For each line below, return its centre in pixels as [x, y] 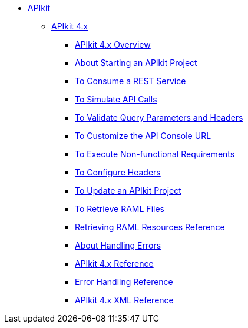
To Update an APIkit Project [128, 190]
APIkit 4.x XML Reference [124, 300]
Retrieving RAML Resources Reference [150, 227]
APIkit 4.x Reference [114, 264]
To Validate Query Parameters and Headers [159, 117]
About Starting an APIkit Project [136, 63]
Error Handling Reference [124, 282]
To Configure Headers [118, 172]
